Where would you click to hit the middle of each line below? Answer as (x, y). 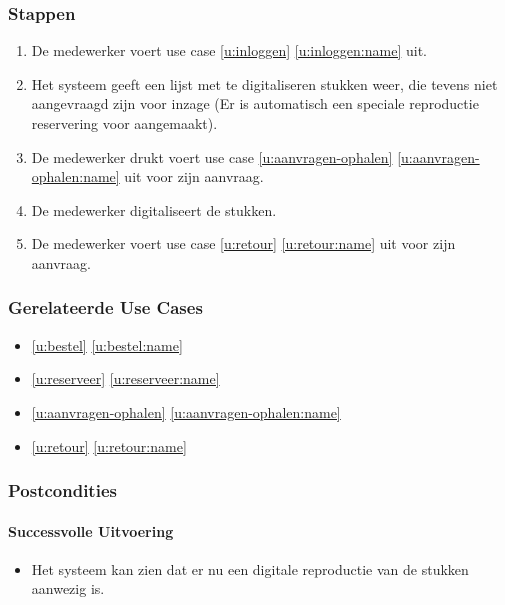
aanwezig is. (68, 588)
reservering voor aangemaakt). (124, 123)
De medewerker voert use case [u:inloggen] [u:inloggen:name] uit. (229, 50)
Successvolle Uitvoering (91, 530)
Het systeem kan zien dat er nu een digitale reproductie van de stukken (250, 568)
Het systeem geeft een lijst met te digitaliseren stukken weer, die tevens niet (264, 83)
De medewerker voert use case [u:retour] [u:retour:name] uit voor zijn (243, 243)
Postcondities (62, 490)
